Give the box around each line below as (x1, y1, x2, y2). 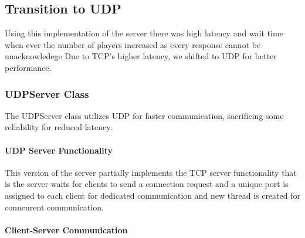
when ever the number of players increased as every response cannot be (5, 38, 261, 50)
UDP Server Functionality (5, 144, 113, 156)
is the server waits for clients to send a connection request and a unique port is (5, 178, 289, 190)
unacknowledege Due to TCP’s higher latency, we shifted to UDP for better (5, 50, 277, 62)
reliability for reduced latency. (5, 121, 113, 133)
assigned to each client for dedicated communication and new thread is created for (5, 189, 300, 201)
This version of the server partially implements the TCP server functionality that (5, 166, 297, 178)
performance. (5, 61, 52, 73)
